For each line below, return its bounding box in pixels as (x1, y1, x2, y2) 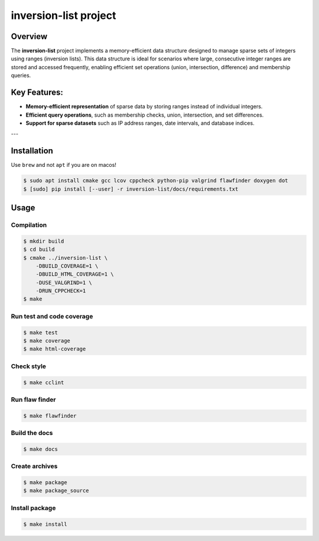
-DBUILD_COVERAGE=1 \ (35, 262, 99, 269)
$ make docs (23, 446, 58, 452)
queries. (11, 72, 31, 79)
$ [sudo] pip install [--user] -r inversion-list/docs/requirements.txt (23, 185, 239, 192)
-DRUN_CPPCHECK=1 (35, 288, 86, 294)
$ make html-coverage (23, 346, 86, 352)
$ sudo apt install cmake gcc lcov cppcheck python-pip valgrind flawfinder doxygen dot (23, 178, 289, 184)
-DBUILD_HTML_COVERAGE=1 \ (35, 271, 115, 278)
